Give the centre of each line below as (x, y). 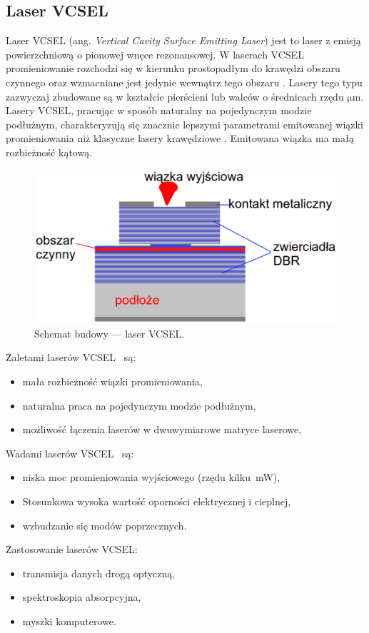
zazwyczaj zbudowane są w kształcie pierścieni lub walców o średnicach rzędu (175, 96)
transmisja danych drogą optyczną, (99, 573)
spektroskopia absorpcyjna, (82, 597)
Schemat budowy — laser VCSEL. (110, 333)
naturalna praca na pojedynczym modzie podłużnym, (139, 405)
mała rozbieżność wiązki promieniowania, (112, 381)
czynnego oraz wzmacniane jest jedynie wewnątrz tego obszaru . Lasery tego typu (184, 82)
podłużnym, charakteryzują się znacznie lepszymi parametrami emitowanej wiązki (184, 124)
